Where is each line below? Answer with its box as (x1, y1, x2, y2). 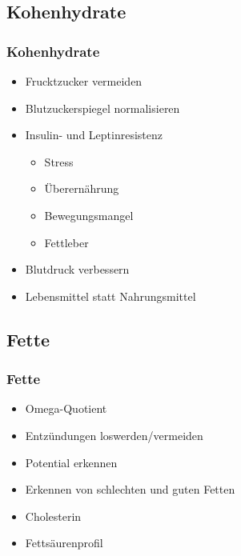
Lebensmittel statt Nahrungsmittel (25, 287, 196, 304)
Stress (44, 153, 74, 170)
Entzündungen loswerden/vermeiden (25, 426, 203, 443)
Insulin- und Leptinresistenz (25, 126, 163, 143)
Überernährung (44, 180, 119, 197)
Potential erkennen (25, 454, 118, 470)
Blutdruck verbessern (25, 261, 130, 278)
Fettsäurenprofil (25, 534, 103, 551)
